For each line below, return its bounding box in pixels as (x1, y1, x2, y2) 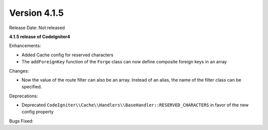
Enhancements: (9, 43, 41, 49)
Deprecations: (9, 93, 38, 99)
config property (21, 109, 54, 115)
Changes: (9, 68, 29, 74)
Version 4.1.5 (9, 7, 64, 18)
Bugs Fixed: (9, 118, 34, 124)
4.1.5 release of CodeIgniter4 (9, 34, 70, 40)
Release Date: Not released (9, 25, 65, 31)
